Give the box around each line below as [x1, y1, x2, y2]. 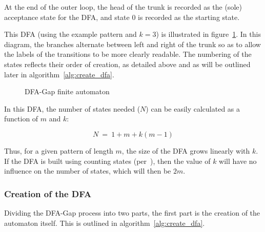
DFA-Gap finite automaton [25, 86, 110, 97]
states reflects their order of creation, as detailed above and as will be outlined [4, 58, 251, 69]
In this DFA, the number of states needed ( [4, 103, 140, 114]
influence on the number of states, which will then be [4, 165, 171, 176]
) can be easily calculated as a [146, 103, 240, 114]
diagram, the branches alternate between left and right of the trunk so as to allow [4, 38, 261, 49]
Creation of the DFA [4, 187, 92, 200]
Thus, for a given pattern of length [4, 145, 113, 156]
